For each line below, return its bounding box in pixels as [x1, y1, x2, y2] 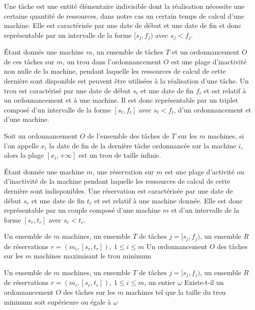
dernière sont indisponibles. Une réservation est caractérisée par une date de [4, 185, 233, 196]
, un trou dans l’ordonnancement [62, 56, 161, 66]
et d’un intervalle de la [171, 205, 239, 215]
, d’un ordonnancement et [173, 104, 252, 114]
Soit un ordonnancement [4, 130, 78, 141]
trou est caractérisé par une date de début [4, 85, 131, 95]
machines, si [207, 130, 244, 141]
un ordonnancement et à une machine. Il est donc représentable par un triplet [4, 95, 238, 105]
